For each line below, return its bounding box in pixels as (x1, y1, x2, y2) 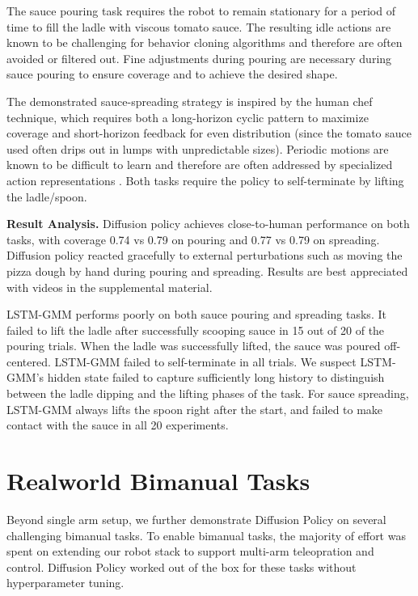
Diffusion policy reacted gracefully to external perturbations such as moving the (6, 247, 403, 264)
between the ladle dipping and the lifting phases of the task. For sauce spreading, (6, 385, 409, 402)
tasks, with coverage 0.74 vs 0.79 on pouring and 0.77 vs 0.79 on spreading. (6, 230, 380, 247)
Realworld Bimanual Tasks (6, 464, 310, 497)
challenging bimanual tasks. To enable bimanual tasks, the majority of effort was (6, 526, 406, 543)
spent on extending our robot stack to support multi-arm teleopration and (6, 543, 374, 560)
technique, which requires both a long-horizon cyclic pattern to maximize (6, 108, 369, 125)
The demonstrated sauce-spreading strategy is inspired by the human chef (6, 92, 373, 109)
